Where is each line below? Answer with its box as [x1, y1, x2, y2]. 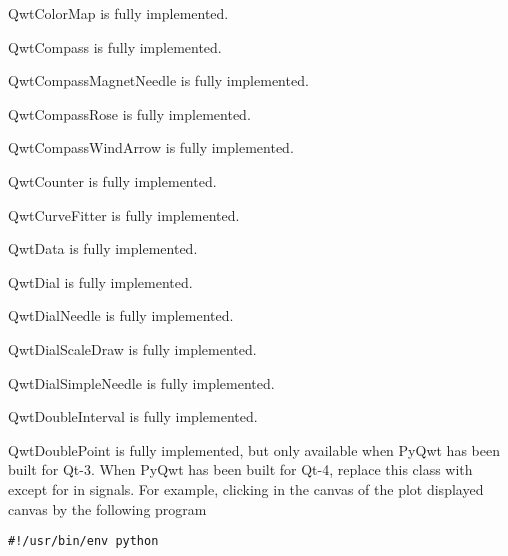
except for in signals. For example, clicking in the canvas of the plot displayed [8, 478, 484, 499]
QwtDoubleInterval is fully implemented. [8, 406, 258, 427]
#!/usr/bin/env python [8, 534, 159, 549]
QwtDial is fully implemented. [8, 271, 193, 292]
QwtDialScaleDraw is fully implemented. [8, 338, 257, 359]
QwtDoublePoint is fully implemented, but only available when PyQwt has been [8, 439, 500, 460]
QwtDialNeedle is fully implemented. [8, 305, 234, 326]
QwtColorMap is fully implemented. [8, 3, 229, 23]
